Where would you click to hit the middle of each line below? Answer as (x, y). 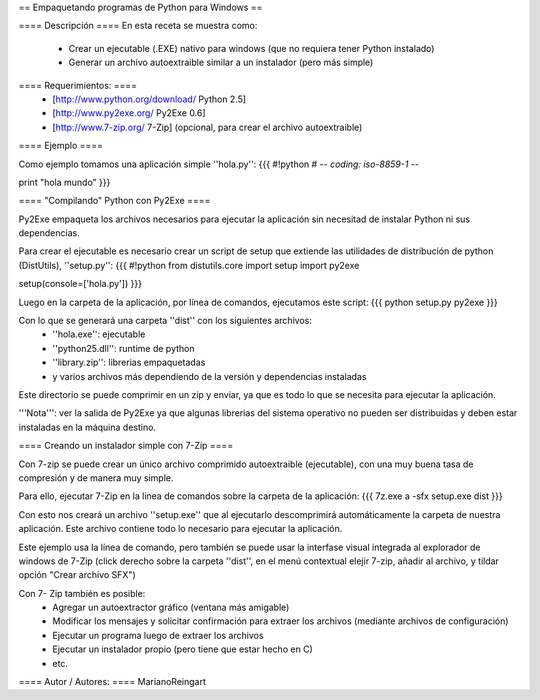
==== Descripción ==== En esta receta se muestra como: (138, 26)
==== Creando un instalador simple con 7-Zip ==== (126, 446)
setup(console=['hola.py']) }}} (80, 284)
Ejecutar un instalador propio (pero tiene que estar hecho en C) (183, 649)
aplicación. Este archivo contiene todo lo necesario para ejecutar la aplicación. (180, 529)
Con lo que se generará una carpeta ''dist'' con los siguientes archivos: (165, 321)
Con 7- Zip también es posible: (82, 593)
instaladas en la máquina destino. (87, 427)
